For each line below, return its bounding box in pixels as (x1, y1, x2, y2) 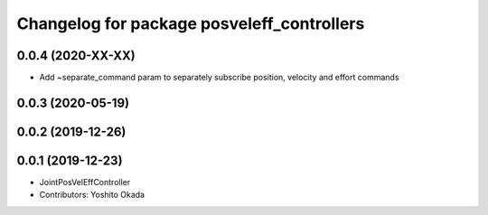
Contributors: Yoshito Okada (39, 190, 145, 201)
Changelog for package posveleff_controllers (16, 14, 365, 33)
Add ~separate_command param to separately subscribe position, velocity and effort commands (39, 72, 399, 83)
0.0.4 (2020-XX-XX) (16, 48, 136, 63)
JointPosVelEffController (39, 177, 131, 187)
